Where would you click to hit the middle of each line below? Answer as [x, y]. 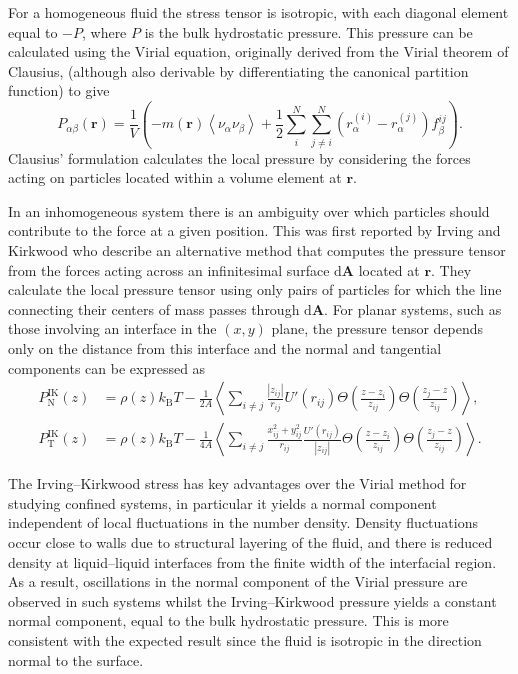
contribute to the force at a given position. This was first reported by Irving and [254, 230]
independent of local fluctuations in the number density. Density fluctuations [243, 522]
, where [104, 31]
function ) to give [59, 90]
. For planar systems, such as [413, 308]
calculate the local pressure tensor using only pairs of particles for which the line [255, 289]
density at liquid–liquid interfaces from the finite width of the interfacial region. [252, 561]
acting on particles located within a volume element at [175, 177]
